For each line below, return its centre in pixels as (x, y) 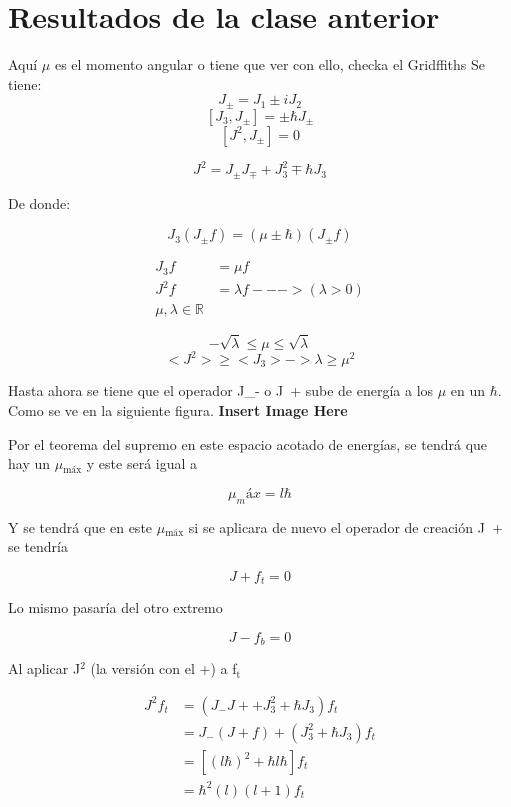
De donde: (39, 202)
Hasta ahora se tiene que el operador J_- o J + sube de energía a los (221, 390)
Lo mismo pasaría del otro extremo (115, 607)
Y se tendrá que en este (80, 526)
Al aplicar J (44, 668)
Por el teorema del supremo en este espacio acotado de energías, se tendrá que (248, 443)
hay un (29, 463)
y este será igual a (142, 463)
